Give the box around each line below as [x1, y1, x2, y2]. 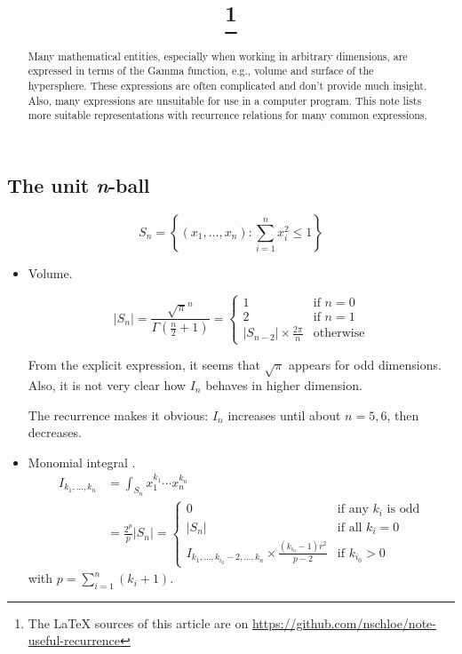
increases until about [227, 405, 341, 424]
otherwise [313, 327, 365, 340]
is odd [386, 503, 420, 516]
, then [386, 405, 419, 424]
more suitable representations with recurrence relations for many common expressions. [28, 108, 427, 123]
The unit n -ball [7, 171, 150, 198]
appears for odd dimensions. [289, 355, 442, 374]
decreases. [28, 423, 82, 442]
